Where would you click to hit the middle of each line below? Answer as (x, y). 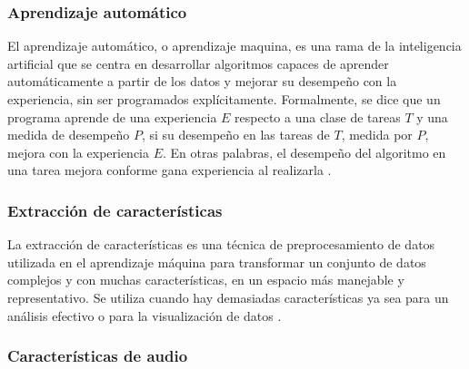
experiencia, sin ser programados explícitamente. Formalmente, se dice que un (224, 99)
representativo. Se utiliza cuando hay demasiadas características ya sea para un (228, 297)
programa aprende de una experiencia (112, 117)
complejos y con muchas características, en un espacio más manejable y (206, 280)
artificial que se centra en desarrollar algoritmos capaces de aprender (198, 63)
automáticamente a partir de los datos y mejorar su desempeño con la (202, 81)
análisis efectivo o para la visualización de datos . (145, 315)
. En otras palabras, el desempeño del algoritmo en (304, 152)
